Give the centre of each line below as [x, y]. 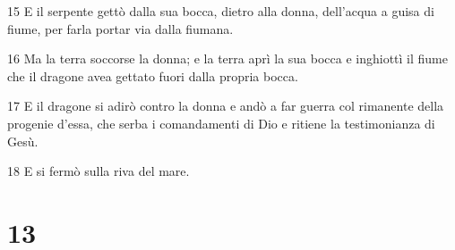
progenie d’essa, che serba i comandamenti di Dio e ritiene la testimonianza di [221, 123]
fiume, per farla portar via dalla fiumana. [120, 28]
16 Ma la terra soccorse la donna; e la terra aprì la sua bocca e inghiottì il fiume [228, 58]
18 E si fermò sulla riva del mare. [99, 171]
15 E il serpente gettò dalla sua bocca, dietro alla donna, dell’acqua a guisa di [221, 11]
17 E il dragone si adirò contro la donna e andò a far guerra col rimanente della [226, 106]
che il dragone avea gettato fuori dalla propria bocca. [153, 75]
